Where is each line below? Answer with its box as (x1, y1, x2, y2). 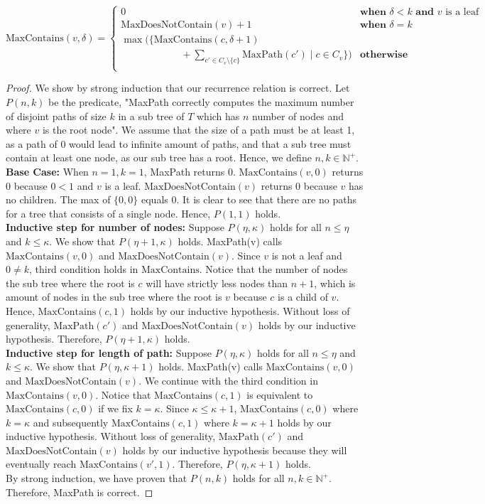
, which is (314, 275, 356, 290)
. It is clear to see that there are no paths (176, 192, 356, 207)
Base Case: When (6, 164, 89, 179)
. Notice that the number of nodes (199, 262, 348, 277)
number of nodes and (252, 108, 344, 123)
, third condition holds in (28, 262, 138, 277)
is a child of (278, 289, 328, 304)
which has (197, 108, 240, 123)
